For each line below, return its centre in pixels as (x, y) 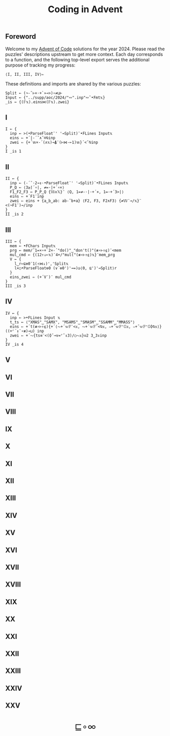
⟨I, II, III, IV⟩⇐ (25, 74)
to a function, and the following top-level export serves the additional (77, 59)
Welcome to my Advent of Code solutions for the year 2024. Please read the (85, 49)
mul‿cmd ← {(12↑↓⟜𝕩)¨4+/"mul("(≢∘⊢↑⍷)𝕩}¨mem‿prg (62, 255)
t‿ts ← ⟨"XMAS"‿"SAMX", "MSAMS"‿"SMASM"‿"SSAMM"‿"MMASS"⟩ (73, 322)
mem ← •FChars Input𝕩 (33, 246)
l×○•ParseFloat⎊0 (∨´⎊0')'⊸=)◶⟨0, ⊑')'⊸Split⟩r (65, 268)
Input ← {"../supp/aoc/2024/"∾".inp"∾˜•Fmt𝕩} (55, 98)
